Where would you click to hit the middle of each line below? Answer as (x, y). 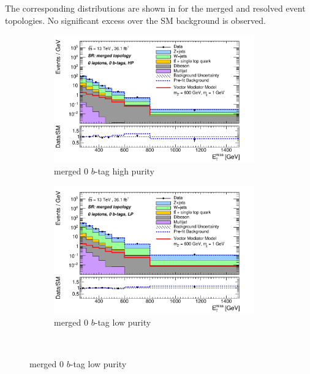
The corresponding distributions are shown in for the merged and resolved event (155, 8)
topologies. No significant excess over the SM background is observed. (136, 20)
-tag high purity (125, 171)
